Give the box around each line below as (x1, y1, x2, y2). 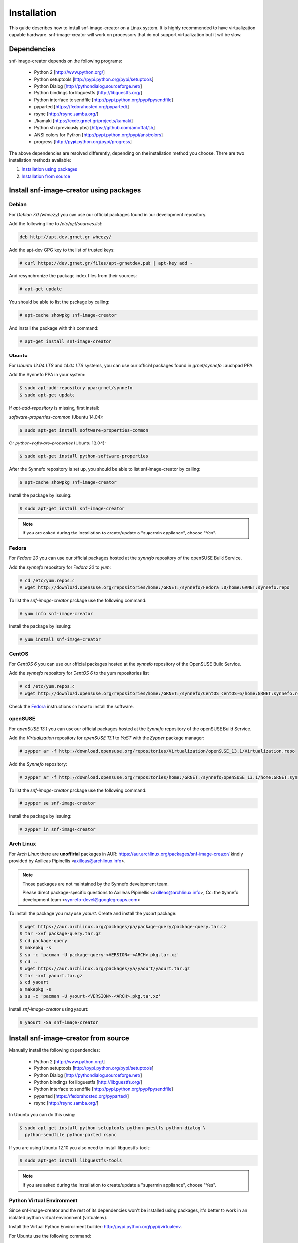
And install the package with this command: (9, 325, 99, 331)
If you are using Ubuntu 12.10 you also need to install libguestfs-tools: (9, 1144, 151, 1151)
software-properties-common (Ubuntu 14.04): (9, 414, 104, 420)
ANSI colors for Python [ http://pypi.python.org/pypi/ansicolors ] (34, 132, 163, 138)
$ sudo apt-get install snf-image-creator (19, 505, 125, 511)
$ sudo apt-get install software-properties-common (19, 427, 149, 433)
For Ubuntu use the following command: (9, 1233, 91, 1239)
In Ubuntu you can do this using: (9, 1111, 76, 1117)
